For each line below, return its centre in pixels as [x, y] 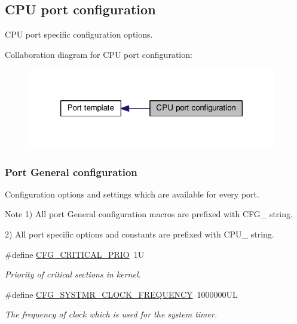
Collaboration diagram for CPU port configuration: [99, 54]
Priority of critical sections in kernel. [73, 274]
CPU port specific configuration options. [79, 34]
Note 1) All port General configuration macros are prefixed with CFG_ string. [149, 214]
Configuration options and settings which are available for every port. [132, 194]
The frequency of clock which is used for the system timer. [111, 314]
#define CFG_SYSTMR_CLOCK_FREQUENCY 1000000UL [121, 294]
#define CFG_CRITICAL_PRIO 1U [75, 254]
